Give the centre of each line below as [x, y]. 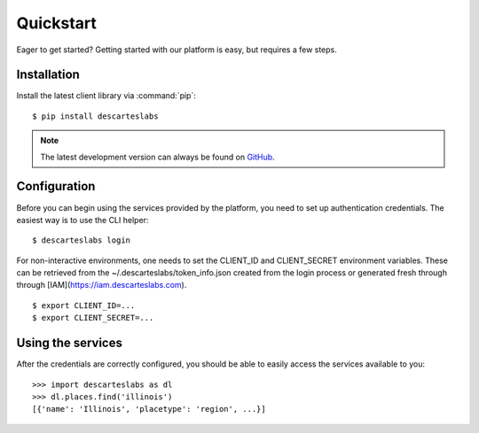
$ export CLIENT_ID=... [84, 305]
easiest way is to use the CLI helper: [82, 220]
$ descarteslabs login [82, 240]
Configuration [56, 186]
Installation [48, 75]
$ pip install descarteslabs [95, 116]
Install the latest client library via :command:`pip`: [106, 96]
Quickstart [57, 23]
